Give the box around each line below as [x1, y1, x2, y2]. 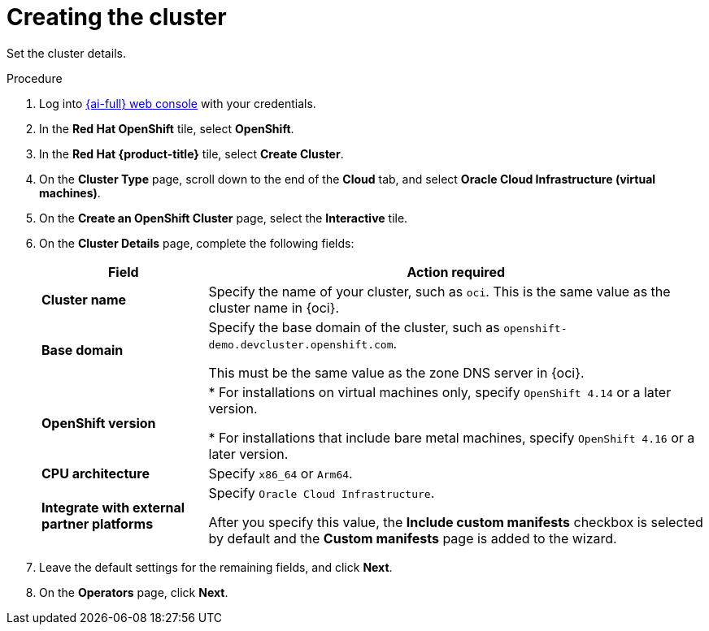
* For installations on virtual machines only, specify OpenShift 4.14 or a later [208, 383, 672, 400]
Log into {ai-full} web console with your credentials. [39, 96, 316, 110]
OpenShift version [41, 414, 156, 431]
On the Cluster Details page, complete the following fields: [39, 236, 354, 250]
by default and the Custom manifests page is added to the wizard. [208, 529, 617, 547]
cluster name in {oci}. [208, 299, 340, 316]
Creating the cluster [7, 3, 227, 31]
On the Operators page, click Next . [39, 585, 228, 599]
